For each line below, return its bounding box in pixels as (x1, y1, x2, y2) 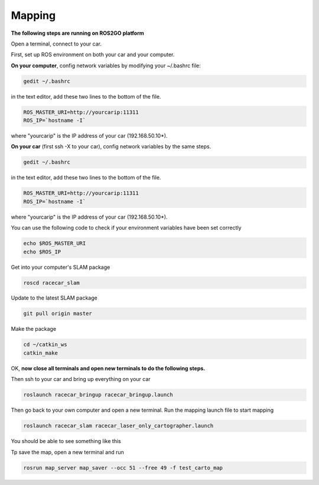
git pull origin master (23, 310, 93, 317)
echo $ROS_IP (23, 248, 61, 255)
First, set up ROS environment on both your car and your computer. (11, 51, 175, 58)
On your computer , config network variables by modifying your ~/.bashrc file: (11, 62, 201, 69)
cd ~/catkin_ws (23, 341, 67, 348)
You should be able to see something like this (11, 438, 121, 445)
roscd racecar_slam (23, 279, 80, 286)
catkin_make (23, 349, 58, 356)
